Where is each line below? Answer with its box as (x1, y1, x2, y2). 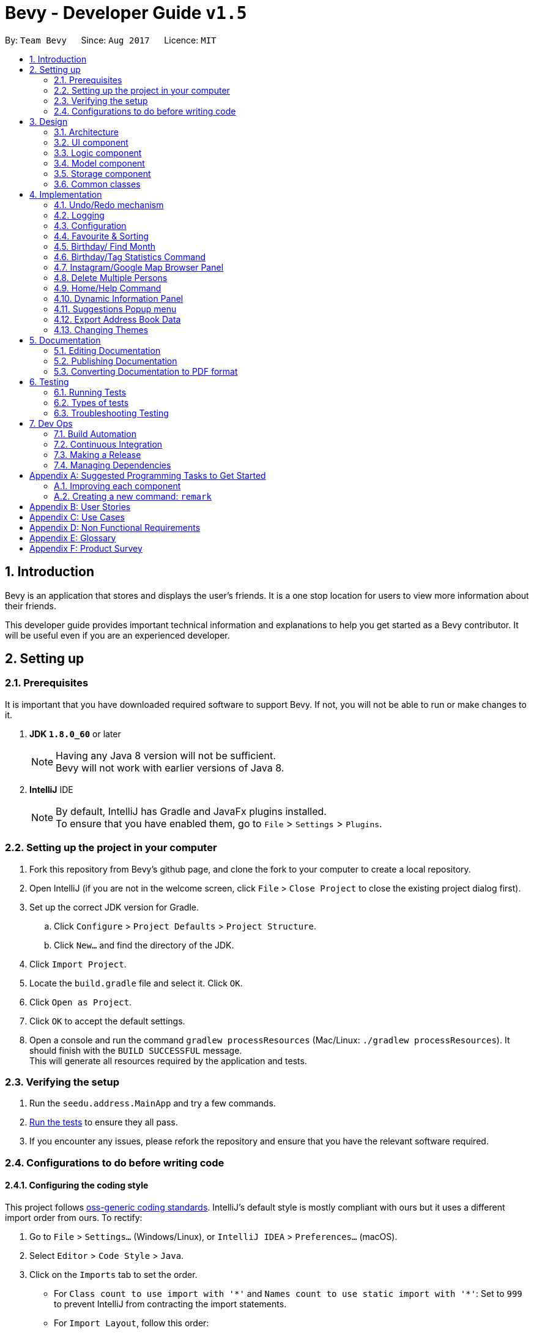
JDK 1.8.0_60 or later (29, 728, 121, 739)
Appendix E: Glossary (29, 532, 116, 543)
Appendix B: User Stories (29, 501, 131, 512)
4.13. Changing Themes (54, 324, 149, 335)
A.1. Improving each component (54, 480, 181, 491)
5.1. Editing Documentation (54, 345, 161, 356)
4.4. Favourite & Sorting (54, 230, 149, 241)
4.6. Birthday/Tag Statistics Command (54, 251, 206, 262)
